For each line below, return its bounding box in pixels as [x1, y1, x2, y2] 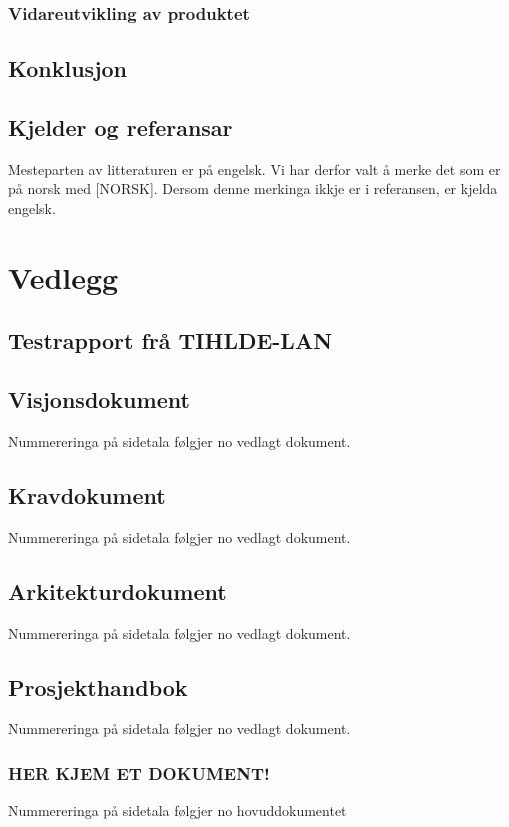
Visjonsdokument [8, 384, 190, 415]
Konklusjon [8, 53, 128, 84]
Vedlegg [8, 256, 119, 297]
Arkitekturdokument [8, 575, 227, 606]
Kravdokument [8, 479, 166, 510]
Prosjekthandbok [8, 671, 188, 702]
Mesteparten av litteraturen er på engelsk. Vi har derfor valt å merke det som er [8, 158, 501, 179]
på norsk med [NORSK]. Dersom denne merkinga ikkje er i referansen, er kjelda [8, 178, 498, 199]
